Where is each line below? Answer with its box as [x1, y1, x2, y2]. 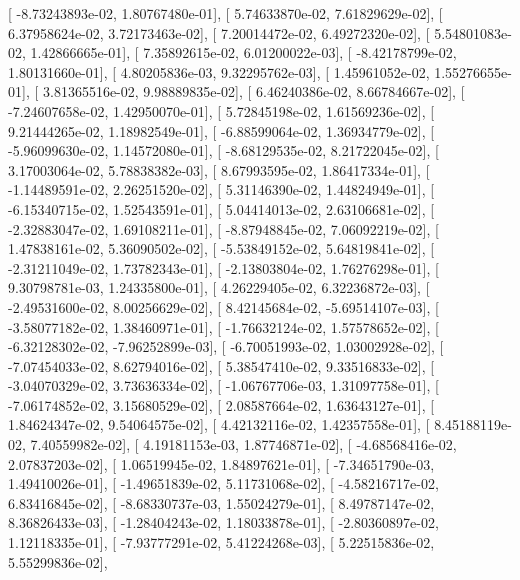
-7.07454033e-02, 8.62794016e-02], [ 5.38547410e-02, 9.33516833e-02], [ [8, 355, 435, 376]
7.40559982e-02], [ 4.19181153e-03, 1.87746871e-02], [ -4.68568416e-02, [30, 434, 457, 455]
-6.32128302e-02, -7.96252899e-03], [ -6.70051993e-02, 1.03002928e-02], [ [8, 336, 444, 357]
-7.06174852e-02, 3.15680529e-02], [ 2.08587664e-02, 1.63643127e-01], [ [8, 394, 435, 415]
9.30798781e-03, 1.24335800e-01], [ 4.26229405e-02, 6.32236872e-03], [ [8, 277, 430, 298]
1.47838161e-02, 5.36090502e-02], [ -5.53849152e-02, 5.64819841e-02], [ [8, 238, 435, 259]
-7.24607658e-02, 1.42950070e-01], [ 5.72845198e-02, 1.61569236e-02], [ [8, 100, 435, 121]
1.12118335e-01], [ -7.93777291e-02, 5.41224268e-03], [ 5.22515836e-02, [8, 532, 435, 553]
